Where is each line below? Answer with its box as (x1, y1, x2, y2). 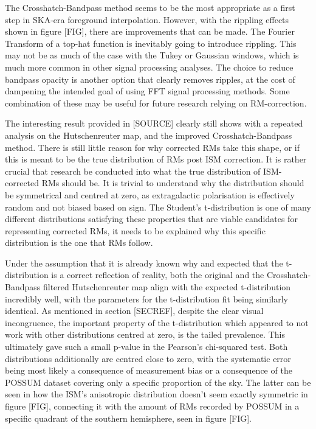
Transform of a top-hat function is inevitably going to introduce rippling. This (5, 37, 297, 49)
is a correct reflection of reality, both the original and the (51, 268, 264, 281)
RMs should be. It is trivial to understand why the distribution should (41, 176, 304, 189)
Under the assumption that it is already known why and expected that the (5, 256, 283, 269)
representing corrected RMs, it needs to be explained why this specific (5, 224, 266, 237)
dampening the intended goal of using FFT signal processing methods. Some (5, 85, 290, 97)
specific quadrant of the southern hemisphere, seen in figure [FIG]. (5, 411, 252, 424)
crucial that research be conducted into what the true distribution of (5, 164, 261, 177)
